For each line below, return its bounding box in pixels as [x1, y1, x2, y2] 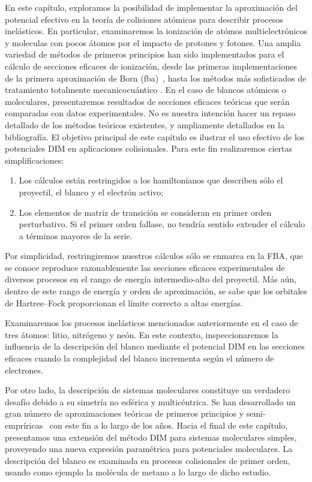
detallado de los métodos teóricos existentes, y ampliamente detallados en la [5, 118, 284, 131]
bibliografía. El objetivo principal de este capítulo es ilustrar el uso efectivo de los [5, 130, 305, 143]
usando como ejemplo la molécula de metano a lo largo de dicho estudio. [5, 466, 271, 478]
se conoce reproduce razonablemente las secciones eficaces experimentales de [5, 261, 285, 273]
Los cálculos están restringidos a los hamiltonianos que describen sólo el [19, 174, 283, 186]
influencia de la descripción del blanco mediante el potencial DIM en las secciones [5, 340, 305, 353]
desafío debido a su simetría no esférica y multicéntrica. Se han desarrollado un [5, 395, 296, 408]
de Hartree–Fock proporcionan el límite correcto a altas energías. [5, 296, 243, 309]
